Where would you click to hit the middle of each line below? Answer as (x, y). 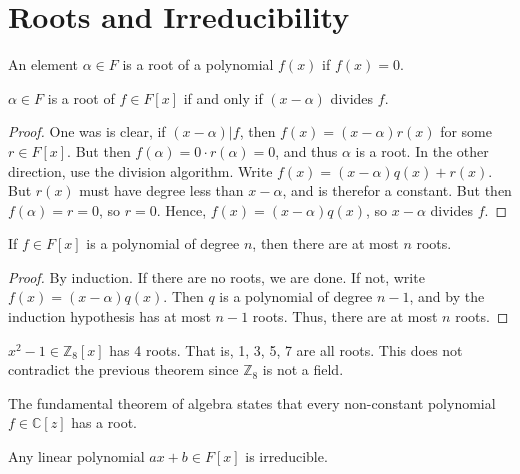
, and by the (447, 296)
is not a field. (303, 369)
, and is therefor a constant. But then (397, 190)
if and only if (223, 97)
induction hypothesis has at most (109, 316)
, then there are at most (325, 243)
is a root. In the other (422, 150)
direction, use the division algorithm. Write (140, 170)
